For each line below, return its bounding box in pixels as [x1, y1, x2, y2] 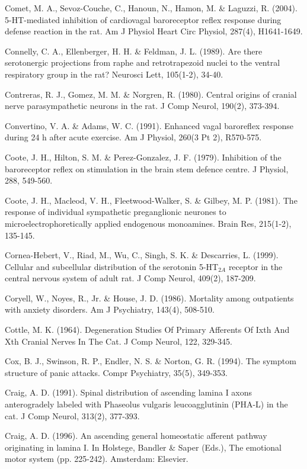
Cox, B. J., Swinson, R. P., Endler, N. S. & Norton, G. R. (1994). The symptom [5, 355, 296, 367]
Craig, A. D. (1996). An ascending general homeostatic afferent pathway [5, 429, 267, 442]
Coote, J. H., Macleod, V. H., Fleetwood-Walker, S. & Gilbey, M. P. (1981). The [5, 194, 298, 206]
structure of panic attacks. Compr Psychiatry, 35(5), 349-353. [5, 366, 228, 378]
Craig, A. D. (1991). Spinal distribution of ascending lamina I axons [5, 386, 252, 399]
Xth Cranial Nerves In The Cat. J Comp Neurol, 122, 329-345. [5, 335, 232, 347]
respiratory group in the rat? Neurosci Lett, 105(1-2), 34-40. [5, 68, 223, 80]
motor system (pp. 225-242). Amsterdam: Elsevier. [5, 452, 188, 465]
